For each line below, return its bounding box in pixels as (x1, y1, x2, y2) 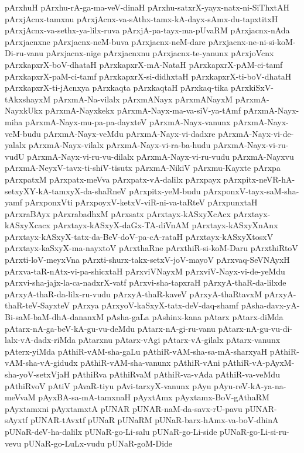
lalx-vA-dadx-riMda (5, 334, 76, 346)
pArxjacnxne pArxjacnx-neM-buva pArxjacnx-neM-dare (5, 35, 206, 47)
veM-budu (5, 127, 41, 139)
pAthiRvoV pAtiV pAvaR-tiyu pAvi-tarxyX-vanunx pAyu (5, 379, 211, 392)
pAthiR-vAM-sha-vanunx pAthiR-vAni (80, 356, 220, 369)
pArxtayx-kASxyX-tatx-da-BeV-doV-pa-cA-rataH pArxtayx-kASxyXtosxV (5, 230, 274, 242)
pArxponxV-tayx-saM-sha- (203, 184, 299, 197)
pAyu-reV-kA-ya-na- (214, 379, 286, 392)
